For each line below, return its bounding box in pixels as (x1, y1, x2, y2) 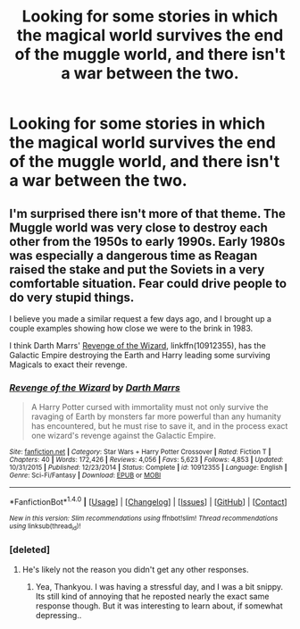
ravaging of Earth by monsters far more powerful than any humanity (30, 411, 281, 422)
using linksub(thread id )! (9, 521, 81, 533)
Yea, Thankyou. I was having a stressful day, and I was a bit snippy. (35, 581, 284, 591)
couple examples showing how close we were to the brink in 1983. (9, 323, 254, 333)
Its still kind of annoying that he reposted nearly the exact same (35, 591, 270, 601)
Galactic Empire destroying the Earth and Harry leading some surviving (9, 350, 271, 360)
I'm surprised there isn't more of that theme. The (9, 205, 286, 221)
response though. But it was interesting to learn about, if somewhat (35, 600, 283, 611)
